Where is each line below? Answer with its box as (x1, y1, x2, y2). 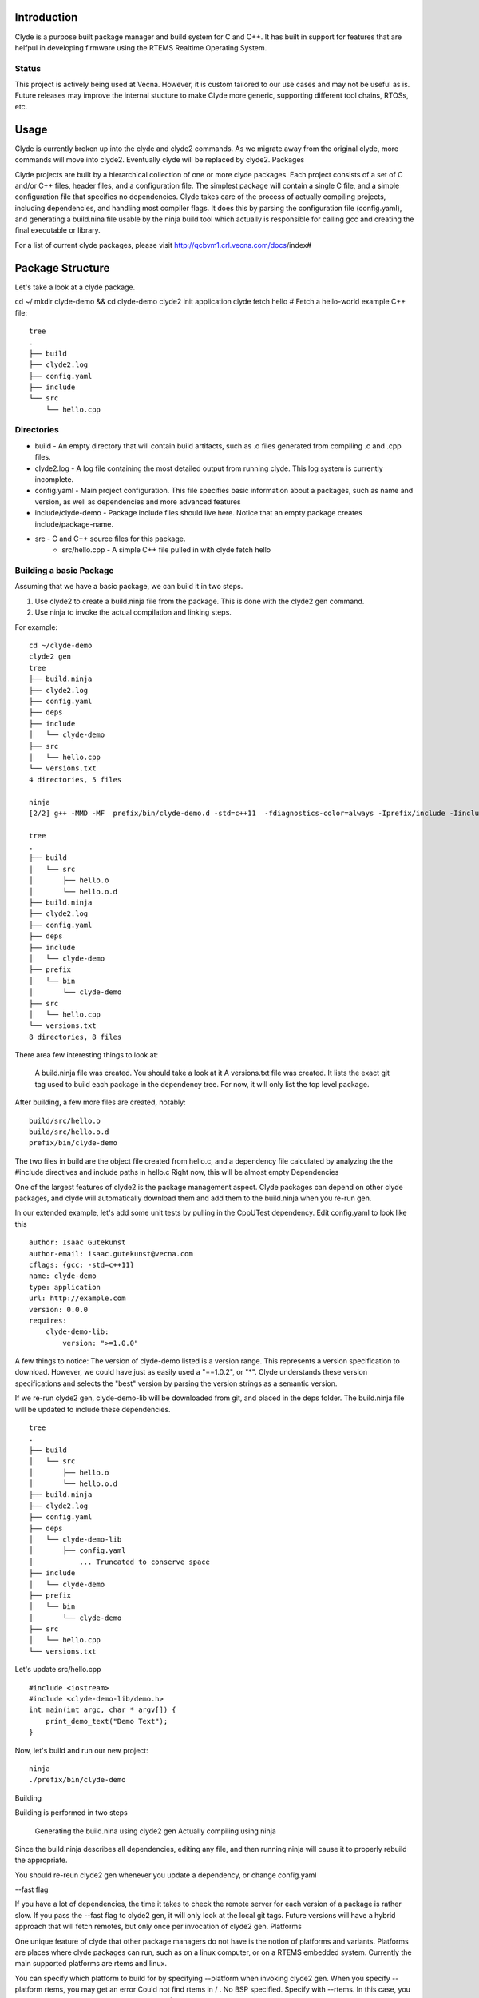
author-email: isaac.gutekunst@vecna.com (29, 1249, 193, 1258)
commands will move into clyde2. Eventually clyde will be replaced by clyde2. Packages (14, 155, 305, 165)
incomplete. (34, 474, 74, 484)
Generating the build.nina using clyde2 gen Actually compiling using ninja (34, 1826, 277, 1836)
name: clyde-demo (29, 1272, 97, 1280)
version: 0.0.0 (29, 1305, 89, 1314)
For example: (14, 622, 58, 631)
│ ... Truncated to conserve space (29, 1557, 211, 1566)
